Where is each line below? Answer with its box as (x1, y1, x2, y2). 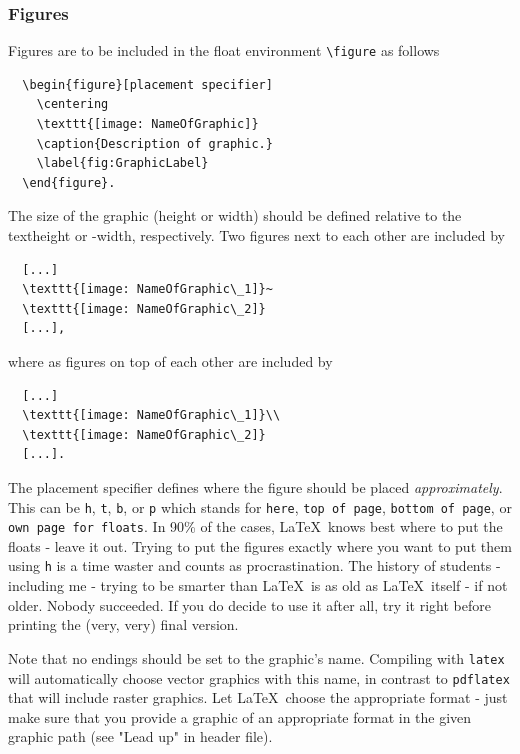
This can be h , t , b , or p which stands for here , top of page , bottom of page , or (8, 496, 512, 517)
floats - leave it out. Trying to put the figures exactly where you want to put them (8, 535, 512, 556)
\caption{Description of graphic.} (36, 136, 273, 151)
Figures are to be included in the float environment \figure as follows (8, 40, 440, 61)
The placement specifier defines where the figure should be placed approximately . (8, 476, 503, 497)
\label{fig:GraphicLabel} (36, 156, 209, 171)
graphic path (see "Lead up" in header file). (8, 726, 273, 747)
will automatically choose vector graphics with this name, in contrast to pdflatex (8, 667, 510, 688)
